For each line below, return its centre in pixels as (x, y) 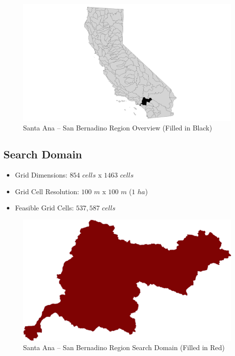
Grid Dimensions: (41, 175)
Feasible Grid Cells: (44, 208)
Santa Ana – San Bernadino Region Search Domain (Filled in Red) (124, 347)
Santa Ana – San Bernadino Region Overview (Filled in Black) (118, 128)
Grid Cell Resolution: (47, 191)
